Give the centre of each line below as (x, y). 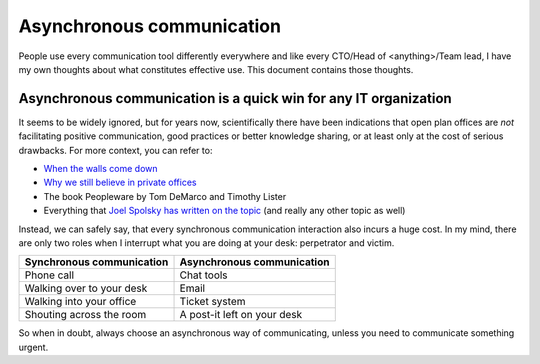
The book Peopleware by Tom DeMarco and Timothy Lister (165, 196)
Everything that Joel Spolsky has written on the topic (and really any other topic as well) (224, 211)
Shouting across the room (85, 315)
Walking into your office (80, 302)
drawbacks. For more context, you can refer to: (115, 150)
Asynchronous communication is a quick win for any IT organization (235, 98)
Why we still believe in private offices (120, 182)
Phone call (49, 275)
